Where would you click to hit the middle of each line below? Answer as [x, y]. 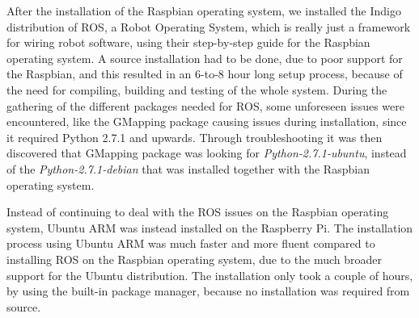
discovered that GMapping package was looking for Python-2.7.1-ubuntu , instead [207, 153]
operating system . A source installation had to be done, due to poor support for [205, 58]
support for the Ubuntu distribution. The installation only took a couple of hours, [210, 275]
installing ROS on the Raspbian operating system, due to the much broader [195, 259]
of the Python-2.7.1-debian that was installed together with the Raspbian [188, 168]
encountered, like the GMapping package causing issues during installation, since [207, 121]
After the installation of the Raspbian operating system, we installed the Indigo [204, 10]
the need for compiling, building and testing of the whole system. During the [197, 89]
